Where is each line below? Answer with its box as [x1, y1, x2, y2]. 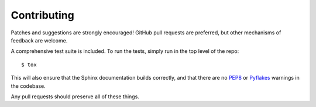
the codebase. [11, 82, 46, 90]
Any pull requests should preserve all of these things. [11, 93, 140, 100]
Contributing [11, 9, 74, 22]
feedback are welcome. [11, 37, 68, 44]
